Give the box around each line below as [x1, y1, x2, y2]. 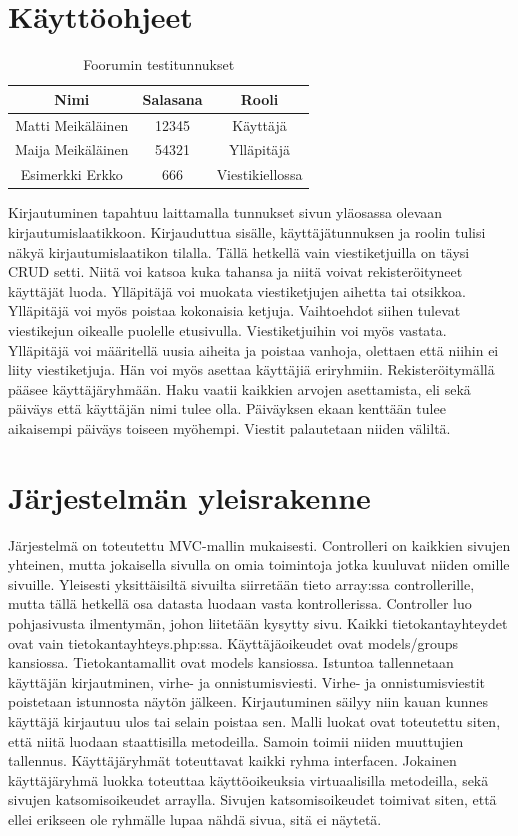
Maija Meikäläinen [15, 139, 129, 160]
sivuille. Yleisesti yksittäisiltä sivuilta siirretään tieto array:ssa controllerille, [8, 573, 475, 594]
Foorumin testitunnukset [83, 54, 235, 75]
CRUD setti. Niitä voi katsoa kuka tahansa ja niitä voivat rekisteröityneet [8, 261, 463, 282]
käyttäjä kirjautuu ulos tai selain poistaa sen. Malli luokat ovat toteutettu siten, [8, 710, 501, 731]
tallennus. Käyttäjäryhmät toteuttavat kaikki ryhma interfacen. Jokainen [8, 750, 457, 771]
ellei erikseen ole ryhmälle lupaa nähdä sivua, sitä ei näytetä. [8, 808, 382, 829]
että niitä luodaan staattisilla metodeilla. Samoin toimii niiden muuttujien [8, 730, 464, 751]
